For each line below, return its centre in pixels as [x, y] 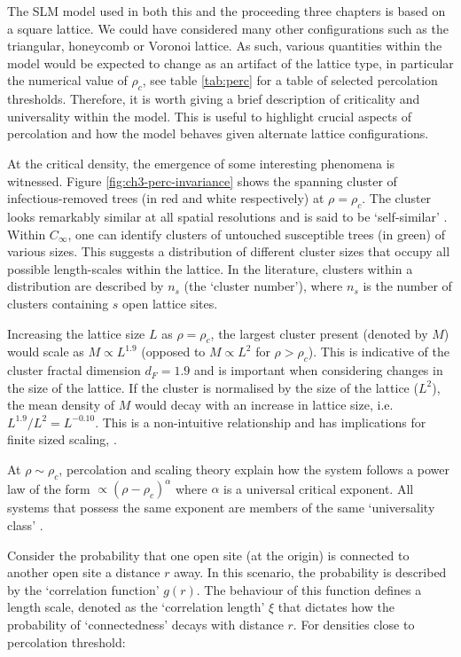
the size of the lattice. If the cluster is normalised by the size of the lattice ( [213, 387]
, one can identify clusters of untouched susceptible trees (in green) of [256, 234]
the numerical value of [67, 80]
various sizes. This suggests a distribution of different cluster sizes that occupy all [229, 251]
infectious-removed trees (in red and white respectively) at [166, 198]
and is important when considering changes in [319, 370]
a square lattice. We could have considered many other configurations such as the [228, 28]
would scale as [46, 352]
